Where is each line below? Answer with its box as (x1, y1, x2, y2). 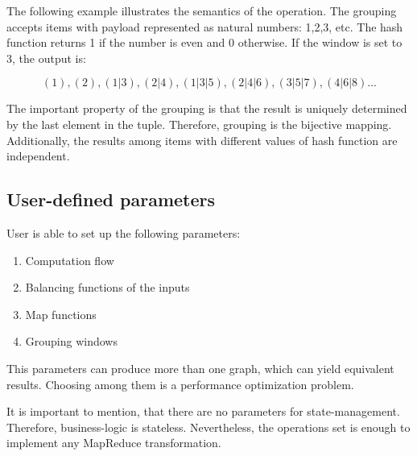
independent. (6, 147, 70, 164)
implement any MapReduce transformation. (6, 434, 221, 451)
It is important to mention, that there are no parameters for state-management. (6, 403, 400, 420)
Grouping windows (25, 333, 118, 350)
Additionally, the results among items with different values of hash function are (6, 131, 398, 148)
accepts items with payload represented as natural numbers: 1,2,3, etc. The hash (6, 18, 403, 35)
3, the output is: (6, 49, 86, 66)
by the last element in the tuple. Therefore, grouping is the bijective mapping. (6, 115, 392, 132)
